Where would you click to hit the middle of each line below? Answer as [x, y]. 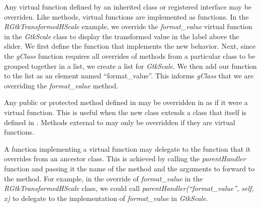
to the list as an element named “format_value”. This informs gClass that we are [129, 76]
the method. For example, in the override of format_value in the [104, 178]
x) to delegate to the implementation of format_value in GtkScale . [106, 198]
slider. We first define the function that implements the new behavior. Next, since [130, 46]
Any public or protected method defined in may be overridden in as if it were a [126, 102]
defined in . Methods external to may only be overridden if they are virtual [120, 122]
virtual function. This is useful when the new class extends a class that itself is [125, 112]
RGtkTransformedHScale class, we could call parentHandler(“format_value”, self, [129, 188]
